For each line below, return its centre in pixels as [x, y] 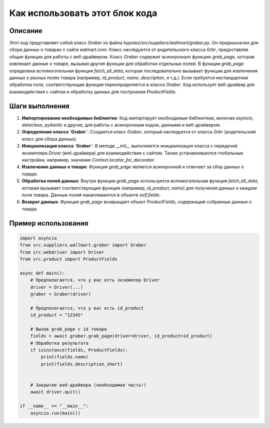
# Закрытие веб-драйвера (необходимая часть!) [88, 385]
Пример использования [49, 223]
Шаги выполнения [39, 106]
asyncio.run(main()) [55, 413]
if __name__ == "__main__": [54, 406]
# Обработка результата [59, 343]
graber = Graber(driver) [61, 294]
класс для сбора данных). [49, 139]
